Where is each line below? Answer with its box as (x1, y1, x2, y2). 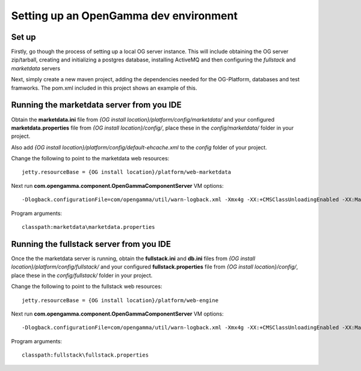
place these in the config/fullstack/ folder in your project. (11, 272, 153, 279)
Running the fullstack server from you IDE (11, 238, 171, 249)
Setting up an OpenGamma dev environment (11, 9, 238, 22)
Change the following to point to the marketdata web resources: (11, 155, 170, 162)
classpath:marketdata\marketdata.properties (22, 223, 156, 231)
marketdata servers (11, 64, 60, 72)
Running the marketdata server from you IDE (11, 100, 182, 110)
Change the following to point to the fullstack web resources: (11, 283, 162, 290)
